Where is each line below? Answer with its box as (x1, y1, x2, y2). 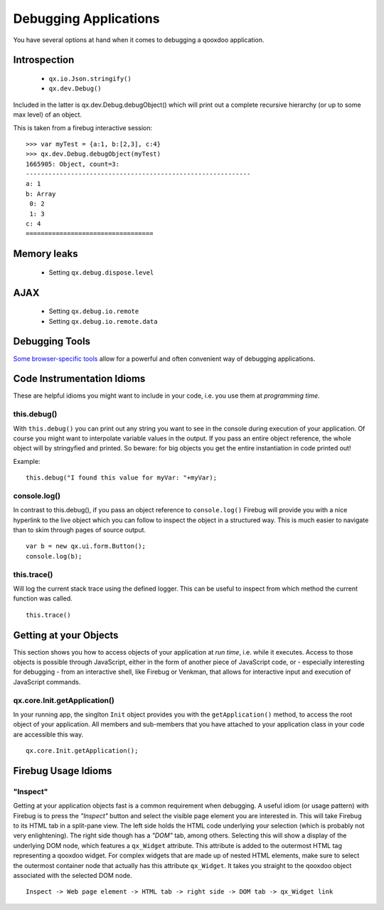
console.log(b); (26, 552, 82, 560)
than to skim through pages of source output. (13, 526, 146, 534)
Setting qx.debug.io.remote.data (48, 317, 158, 325)
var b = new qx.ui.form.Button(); (26, 542, 146, 551)
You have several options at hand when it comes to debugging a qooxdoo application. (13, 36, 265, 44)
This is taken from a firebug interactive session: (13, 123, 153, 132)
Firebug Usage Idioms (13, 765, 112, 777)
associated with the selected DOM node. (13, 872, 133, 880)
